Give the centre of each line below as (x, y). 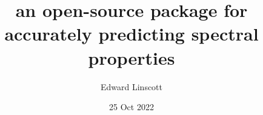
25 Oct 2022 (131, 107)
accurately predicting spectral (131, 34)
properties (131, 57)
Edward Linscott (131, 86)
